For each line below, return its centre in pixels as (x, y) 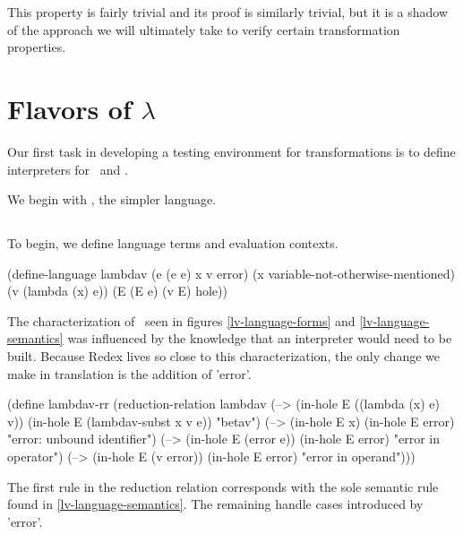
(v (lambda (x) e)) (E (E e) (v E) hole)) (117, 291)
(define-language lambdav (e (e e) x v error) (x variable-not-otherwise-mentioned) (231, 273)
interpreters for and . (68, 169)
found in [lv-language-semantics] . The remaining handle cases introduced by (215, 504)
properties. (37, 47)
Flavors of (69, 108)
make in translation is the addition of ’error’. (129, 373)
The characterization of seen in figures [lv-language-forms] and (181, 320)
